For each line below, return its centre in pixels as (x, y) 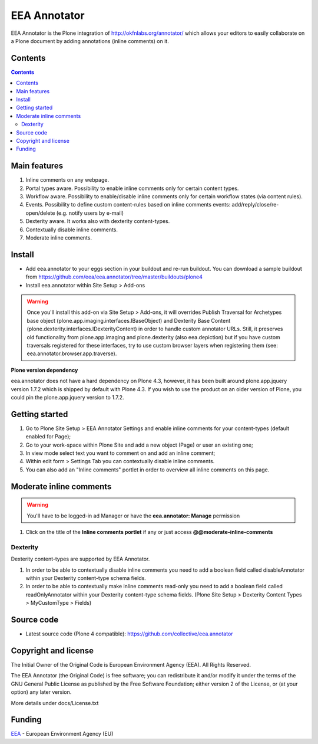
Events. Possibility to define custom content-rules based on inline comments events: (128, 205)
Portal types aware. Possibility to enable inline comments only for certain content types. (132, 188)
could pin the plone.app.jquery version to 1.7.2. (67, 397)
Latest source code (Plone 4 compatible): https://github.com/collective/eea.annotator (129, 634)
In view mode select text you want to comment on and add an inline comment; (120, 453)
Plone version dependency (44, 370)
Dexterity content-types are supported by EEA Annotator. (80, 559)
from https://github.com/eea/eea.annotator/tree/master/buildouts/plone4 (114, 277)
